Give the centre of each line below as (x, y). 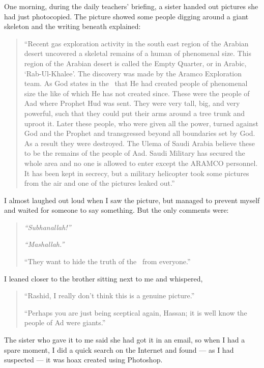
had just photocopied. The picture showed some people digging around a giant (126, 16)
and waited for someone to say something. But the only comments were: (116, 210)
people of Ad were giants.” (65, 322)
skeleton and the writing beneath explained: (72, 26)
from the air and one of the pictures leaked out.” (99, 183)
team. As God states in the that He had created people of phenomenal (136, 83)
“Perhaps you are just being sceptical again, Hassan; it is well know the (136, 312)
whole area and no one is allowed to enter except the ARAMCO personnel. (141, 163)
